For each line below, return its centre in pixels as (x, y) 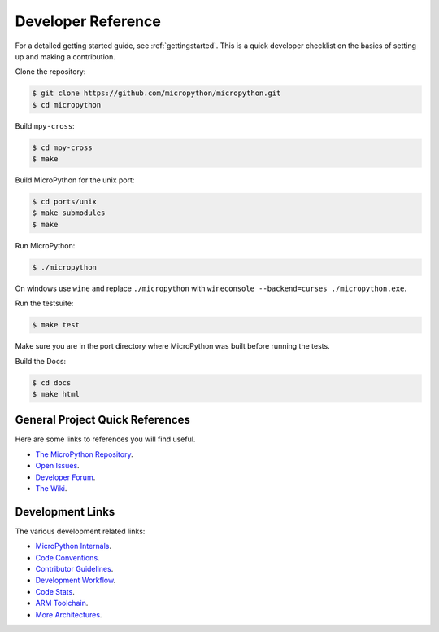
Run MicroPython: (45, 245)
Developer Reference (88, 21)
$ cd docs (52, 382)
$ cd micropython (67, 105)
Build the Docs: (41, 361)
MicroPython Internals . (74, 546)
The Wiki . (51, 488)
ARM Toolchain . (62, 603)
